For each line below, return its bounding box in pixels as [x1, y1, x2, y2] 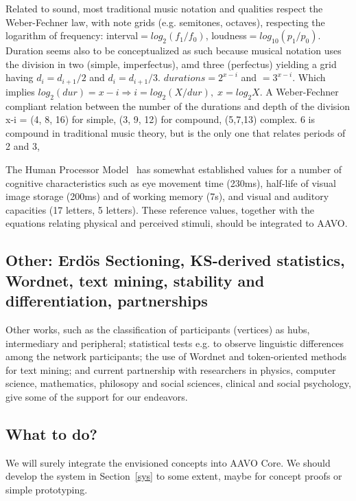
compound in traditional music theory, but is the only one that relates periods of [5, 125, 346, 140]
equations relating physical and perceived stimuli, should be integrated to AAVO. [5, 216, 348, 230]
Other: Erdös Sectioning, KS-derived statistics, [5, 249, 345, 271]
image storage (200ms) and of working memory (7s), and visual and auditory [5, 189, 329, 203]
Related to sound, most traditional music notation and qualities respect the [5, 1, 323, 15]
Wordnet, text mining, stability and [5, 269, 265, 291]
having [5, 70, 34, 85]
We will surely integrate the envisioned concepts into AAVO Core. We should [5, 455, 331, 469]
